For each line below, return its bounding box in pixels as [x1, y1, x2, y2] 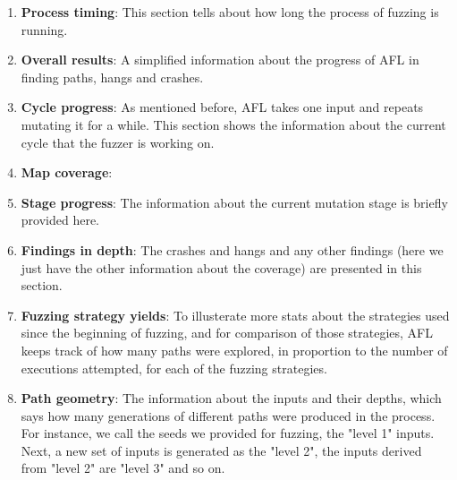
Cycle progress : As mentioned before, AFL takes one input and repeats [21, 98, 424, 116]
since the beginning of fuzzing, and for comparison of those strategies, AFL [21, 323, 433, 342]
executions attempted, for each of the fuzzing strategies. [21, 358, 327, 377]
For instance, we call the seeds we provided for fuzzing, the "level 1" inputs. [21, 424, 435, 442]
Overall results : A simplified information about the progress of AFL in [21, 50, 419, 69]
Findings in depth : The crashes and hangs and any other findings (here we [21, 240, 444, 259]
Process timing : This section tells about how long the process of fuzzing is [21, 3, 439, 21]
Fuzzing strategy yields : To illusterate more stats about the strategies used [21, 305, 450, 324]
